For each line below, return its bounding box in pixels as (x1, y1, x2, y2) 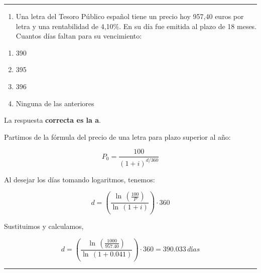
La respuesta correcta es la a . (4, 115, 101, 125)
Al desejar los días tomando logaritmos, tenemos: (4, 174, 155, 184)
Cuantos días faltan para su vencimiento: (16, 31, 142, 41)
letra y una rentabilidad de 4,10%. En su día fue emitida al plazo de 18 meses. (16, 21, 257, 31)
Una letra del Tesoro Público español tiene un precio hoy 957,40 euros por (16, 11, 244, 21)
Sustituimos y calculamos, (4, 221, 84, 231)
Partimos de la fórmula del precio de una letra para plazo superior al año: (4, 131, 231, 142)
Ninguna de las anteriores (16, 98, 94, 108)
